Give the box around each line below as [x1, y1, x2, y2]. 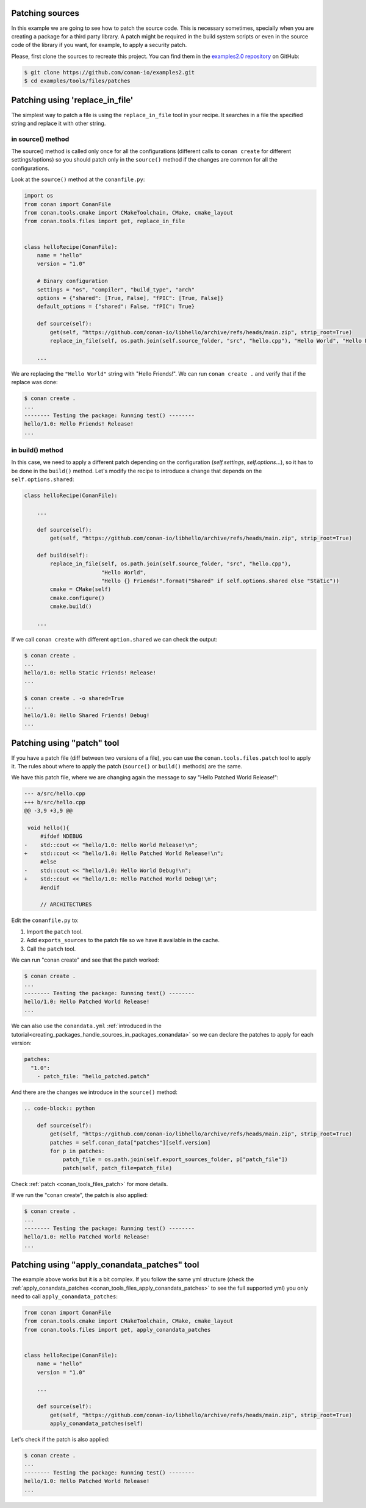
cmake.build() [49, 603, 92, 610]
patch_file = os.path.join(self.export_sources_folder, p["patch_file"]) [62, 1156, 288, 1163]
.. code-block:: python [24, 1104, 96, 1112]
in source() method [11, 135, 70, 143]
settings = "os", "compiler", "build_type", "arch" [37, 286, 195, 293]
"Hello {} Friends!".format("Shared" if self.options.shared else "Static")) [101, 577, 340, 584]
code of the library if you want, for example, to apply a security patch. [11, 41, 187, 49]
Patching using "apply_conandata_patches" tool [11, 1260, 199, 1270]
